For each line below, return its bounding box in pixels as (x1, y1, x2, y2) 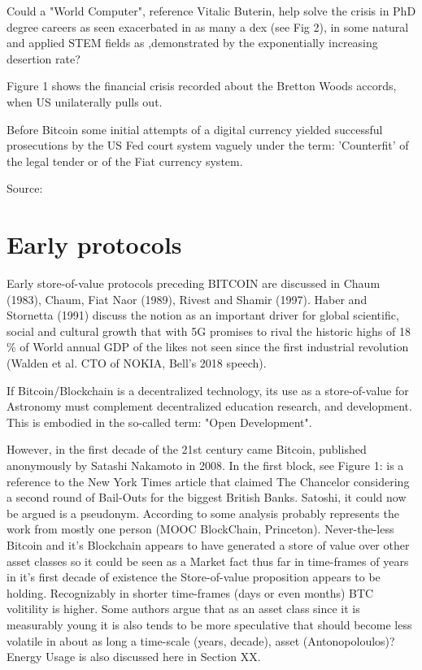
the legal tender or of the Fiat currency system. (7, 152, 243, 169)
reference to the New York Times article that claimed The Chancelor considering (7, 472, 410, 489)
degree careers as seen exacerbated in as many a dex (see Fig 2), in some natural (7, 18, 409, 35)
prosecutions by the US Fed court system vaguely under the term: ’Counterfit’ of (7, 137, 409, 154)
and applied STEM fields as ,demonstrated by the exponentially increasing (7, 34, 378, 51)
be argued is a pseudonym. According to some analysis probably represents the (7, 504, 399, 521)
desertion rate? (7, 50, 80, 67)
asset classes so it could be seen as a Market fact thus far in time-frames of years (7, 552, 409, 569)
